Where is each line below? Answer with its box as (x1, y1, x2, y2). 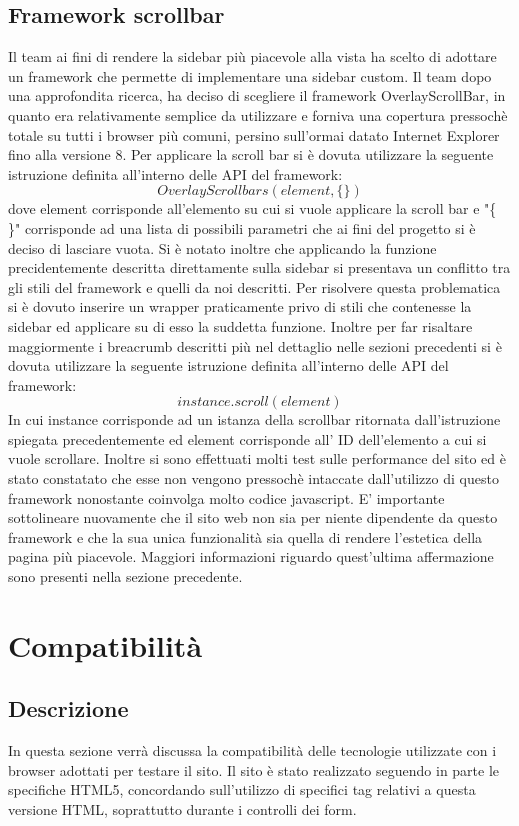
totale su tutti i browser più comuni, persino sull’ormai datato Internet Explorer (8, 124, 500, 145)
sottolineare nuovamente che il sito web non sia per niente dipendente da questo (8, 507, 498, 528)
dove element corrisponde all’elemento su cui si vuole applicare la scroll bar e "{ (8, 198, 497, 219)
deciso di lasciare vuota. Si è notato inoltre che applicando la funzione (8, 237, 437, 258)
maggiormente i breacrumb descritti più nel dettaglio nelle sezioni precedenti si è (8, 335, 502, 356)
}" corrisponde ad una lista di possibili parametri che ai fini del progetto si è (8, 217, 476, 238)
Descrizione (8, 693, 129, 724)
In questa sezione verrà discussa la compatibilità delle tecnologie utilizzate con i (8, 740, 497, 761)
